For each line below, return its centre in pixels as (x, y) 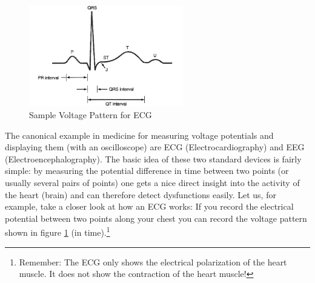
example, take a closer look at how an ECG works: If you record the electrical (149, 206)
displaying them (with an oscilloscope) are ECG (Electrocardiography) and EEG (155, 147)
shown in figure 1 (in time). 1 (58, 231)
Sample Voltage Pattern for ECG (91, 115)
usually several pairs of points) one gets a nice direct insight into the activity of (152, 183)
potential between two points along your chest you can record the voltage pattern (156, 218)
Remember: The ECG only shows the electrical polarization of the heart (153, 261)
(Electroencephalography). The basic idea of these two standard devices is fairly (153, 158)
